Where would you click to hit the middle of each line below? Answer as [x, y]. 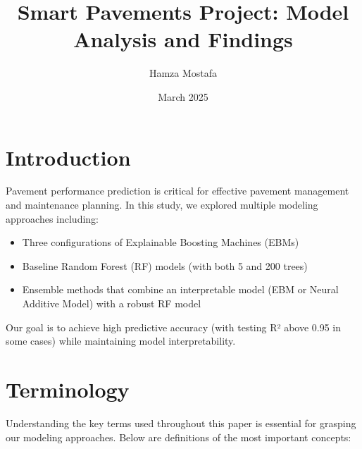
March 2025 [183, 96]
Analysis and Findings [183, 39]
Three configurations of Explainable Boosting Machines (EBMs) [161, 242]
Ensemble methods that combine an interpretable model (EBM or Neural [180, 289]
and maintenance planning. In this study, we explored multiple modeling [162, 205]
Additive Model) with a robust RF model [112, 303]
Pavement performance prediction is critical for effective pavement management [177, 191]
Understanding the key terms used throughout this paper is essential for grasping [181, 423]
